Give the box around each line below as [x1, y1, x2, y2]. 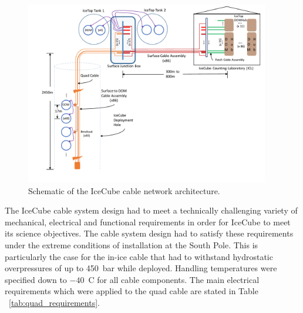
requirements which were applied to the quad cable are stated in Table [5, 285, 258, 297]
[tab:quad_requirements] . [9, 297, 100, 309]
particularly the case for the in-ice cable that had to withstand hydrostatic [5, 250, 273, 262]
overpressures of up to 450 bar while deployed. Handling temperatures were [5, 262, 277, 274]
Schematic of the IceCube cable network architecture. [28, 184, 220, 197]
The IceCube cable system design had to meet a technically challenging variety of [5, 204, 298, 217]
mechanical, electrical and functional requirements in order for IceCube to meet [5, 215, 291, 228]
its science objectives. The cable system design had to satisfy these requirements [5, 227, 294, 239]
